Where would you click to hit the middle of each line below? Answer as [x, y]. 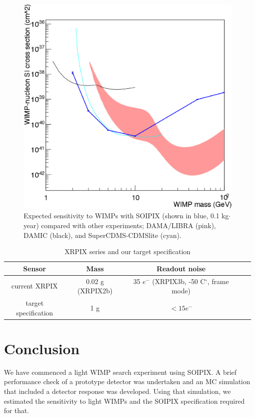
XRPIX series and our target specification [127, 251]
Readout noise [181, 268]
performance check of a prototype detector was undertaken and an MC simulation [127, 381]
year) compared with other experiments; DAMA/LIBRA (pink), [120, 225]
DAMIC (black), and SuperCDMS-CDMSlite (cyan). [102, 235]
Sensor [35, 268]
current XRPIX [35, 286]
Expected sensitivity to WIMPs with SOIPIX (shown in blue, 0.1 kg [126, 216]
